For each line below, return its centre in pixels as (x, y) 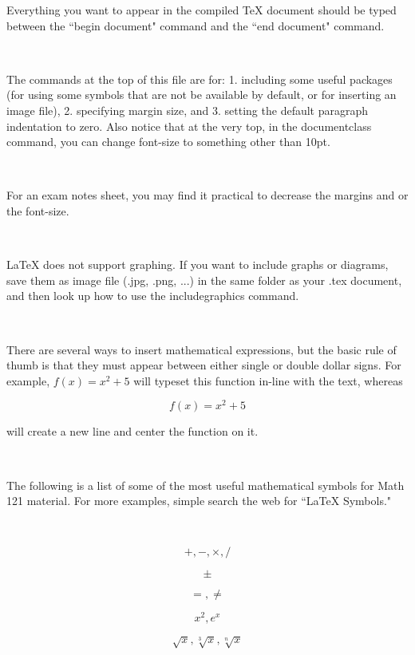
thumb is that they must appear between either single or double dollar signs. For (204, 365)
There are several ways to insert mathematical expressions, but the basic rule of (202, 349)
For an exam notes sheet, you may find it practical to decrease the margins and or (207, 195)
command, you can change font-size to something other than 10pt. (168, 142)
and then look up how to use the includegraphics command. (153, 296)
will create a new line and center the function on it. (132, 431)
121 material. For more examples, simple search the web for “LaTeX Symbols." (199, 501)
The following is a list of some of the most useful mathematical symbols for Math (206, 485)
